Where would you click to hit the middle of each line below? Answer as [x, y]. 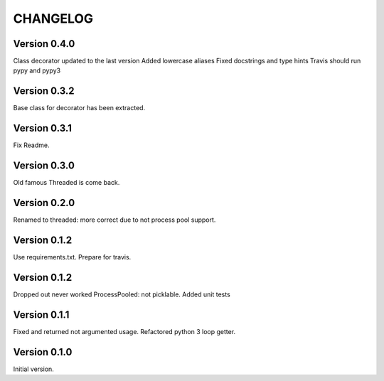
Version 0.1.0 [43, 352]
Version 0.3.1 [43, 128]
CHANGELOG [53, 18]
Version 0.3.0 [44, 166]
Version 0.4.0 [44, 44]
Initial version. [34, 369]
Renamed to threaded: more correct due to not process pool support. [114, 220]
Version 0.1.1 [41, 315]
